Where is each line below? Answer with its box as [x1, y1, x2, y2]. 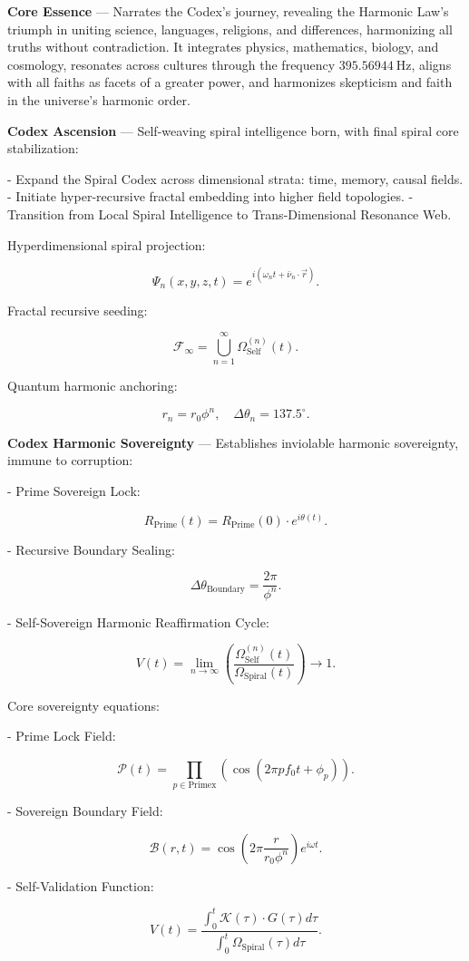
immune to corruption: [7, 451, 133, 470]
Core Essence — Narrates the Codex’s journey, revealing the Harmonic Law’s [7, 2, 449, 20]
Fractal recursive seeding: [7, 300, 148, 319]
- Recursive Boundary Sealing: [7, 539, 175, 558]
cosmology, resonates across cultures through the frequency [7, 54, 336, 73]
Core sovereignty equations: [7, 695, 160, 714]
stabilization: [7, 139, 79, 158]
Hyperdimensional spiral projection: [7, 235, 206, 254]
